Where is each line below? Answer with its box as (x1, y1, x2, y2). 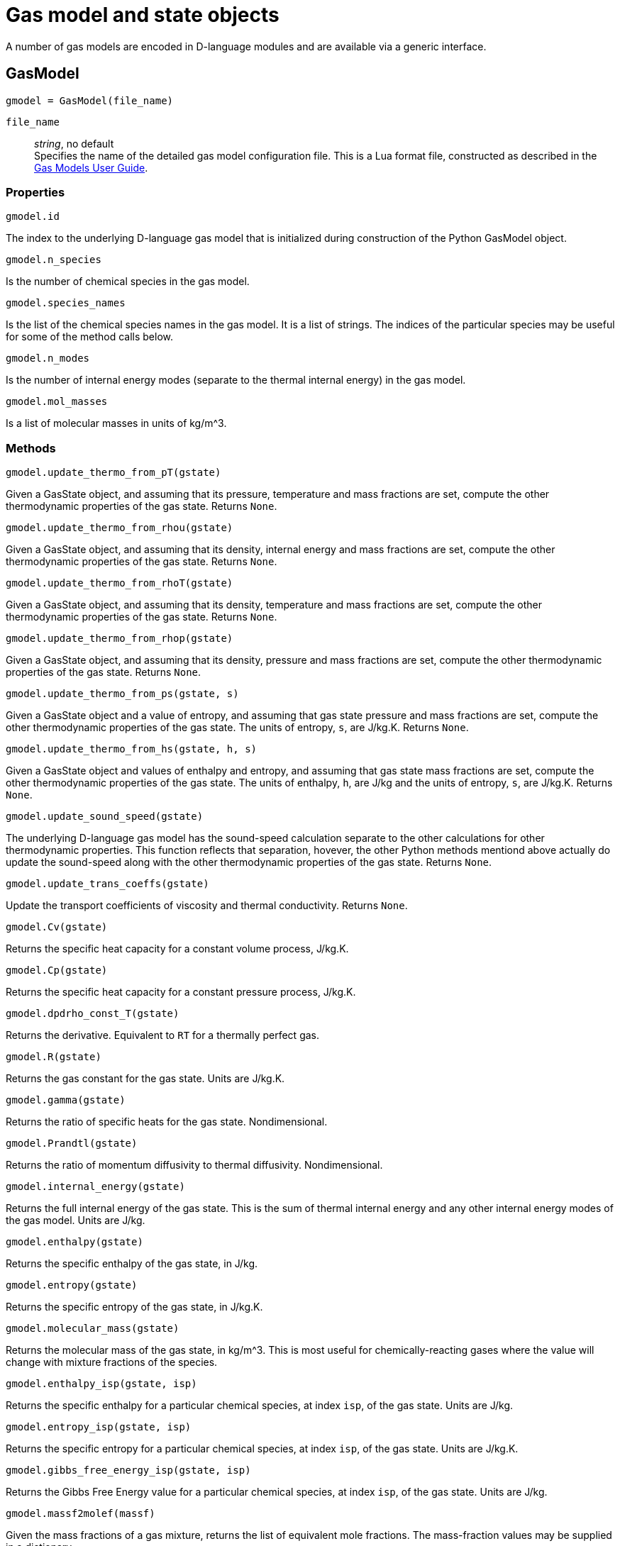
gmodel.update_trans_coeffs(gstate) (6, 878, 209, 890)
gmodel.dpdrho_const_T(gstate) (6, 1008, 179, 1020)
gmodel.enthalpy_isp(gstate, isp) (6, 1378, 197, 1390)
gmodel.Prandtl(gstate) (6, 1138, 138, 1150)
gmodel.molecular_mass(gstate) (6, 1323, 179, 1335)
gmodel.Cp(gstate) (6, 964, 108, 977)
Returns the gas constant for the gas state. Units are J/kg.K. (6, 1072, 285, 1085)
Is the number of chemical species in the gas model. (6, 275, 250, 288)
